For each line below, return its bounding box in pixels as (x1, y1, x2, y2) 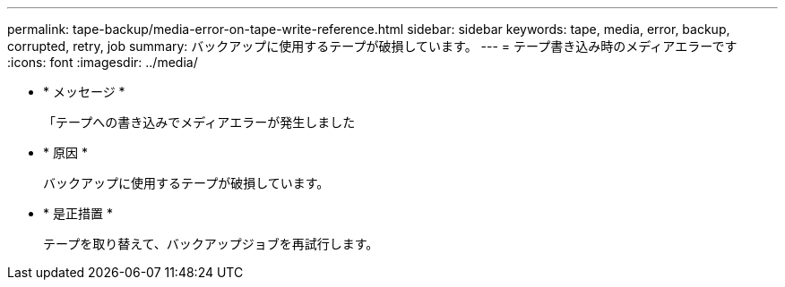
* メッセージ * (43, 84, 125, 99)
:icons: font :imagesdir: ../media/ (7, 55, 198, 70)
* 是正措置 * (43, 206, 113, 221)
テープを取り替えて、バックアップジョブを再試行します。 (43, 236, 379, 251)
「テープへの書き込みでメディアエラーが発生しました (43, 114, 356, 130)
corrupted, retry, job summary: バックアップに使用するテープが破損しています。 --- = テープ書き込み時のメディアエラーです (7, 38, 738, 54)
